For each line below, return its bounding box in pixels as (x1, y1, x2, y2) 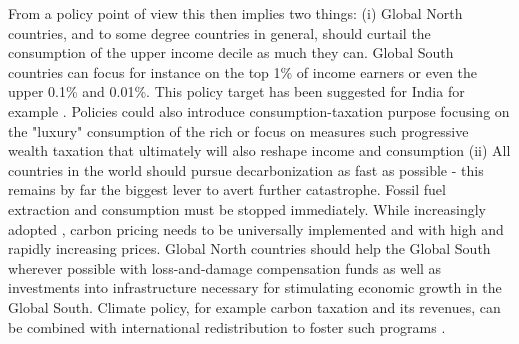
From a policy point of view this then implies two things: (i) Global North (8, 3, 463, 23)
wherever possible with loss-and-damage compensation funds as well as (8, 257, 442, 278)
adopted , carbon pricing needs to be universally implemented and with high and (8, 218, 504, 239)
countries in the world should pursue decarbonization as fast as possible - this (8, 159, 484, 180)
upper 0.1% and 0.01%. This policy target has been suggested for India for (8, 81, 465, 102)
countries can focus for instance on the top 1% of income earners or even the (8, 61, 478, 82)
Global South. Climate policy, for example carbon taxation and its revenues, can (8, 296, 501, 317)
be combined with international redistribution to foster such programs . (8, 316, 446, 337)
